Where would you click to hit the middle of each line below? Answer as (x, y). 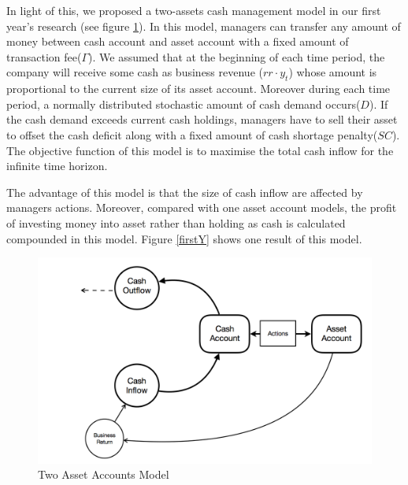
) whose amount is (333, 72)
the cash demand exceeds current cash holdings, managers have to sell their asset (202, 119)
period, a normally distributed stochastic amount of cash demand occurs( (184, 104)
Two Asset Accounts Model (104, 474)
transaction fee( (44, 56)
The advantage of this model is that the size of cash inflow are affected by (185, 192)
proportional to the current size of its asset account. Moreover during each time (198, 89)
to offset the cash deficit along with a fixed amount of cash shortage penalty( (192, 134)
